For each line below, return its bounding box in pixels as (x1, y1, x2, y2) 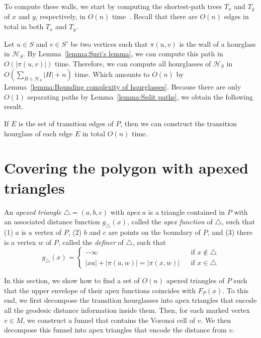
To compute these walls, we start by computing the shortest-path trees (4, 1, 222, 11)
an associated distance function (4, 216, 100, 227)
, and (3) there (207, 226, 253, 237)
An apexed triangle (4, 206, 61, 217)
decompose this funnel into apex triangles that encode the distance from (4, 324, 227, 335)
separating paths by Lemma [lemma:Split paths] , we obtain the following (27, 91, 253, 102)
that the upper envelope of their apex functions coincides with (4, 285, 196, 295)
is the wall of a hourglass (179, 38, 256, 49)
